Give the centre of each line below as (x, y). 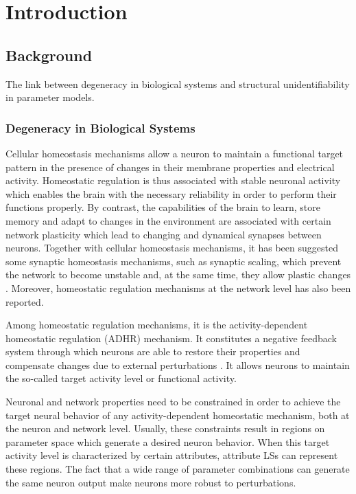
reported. (25, 301)
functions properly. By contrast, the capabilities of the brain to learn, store (163, 207)
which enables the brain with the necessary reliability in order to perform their (171, 193)
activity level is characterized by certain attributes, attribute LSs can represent (172, 455)
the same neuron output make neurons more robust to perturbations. (151, 482)
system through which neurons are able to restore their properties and (153, 351)
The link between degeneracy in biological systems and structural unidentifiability (178, 83)
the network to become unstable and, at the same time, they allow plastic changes (178, 274)
